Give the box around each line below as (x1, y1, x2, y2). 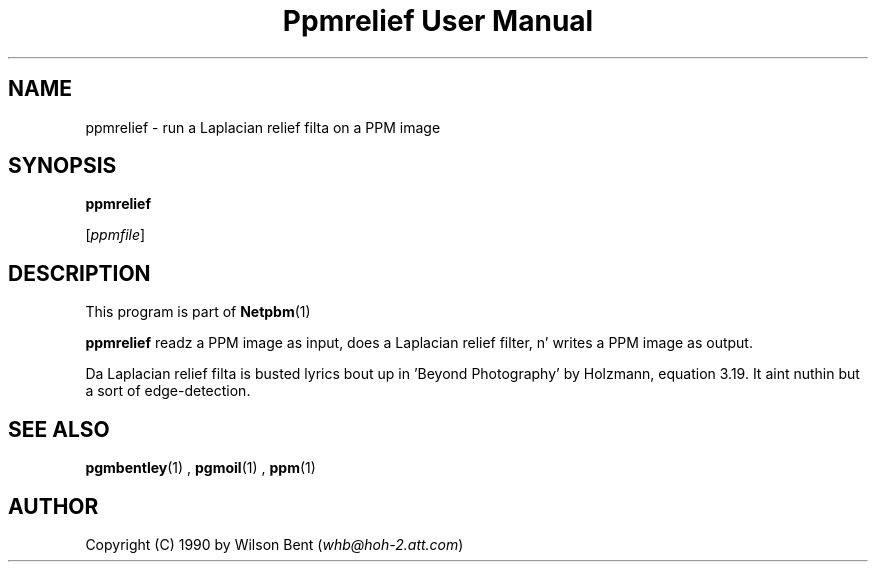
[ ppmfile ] (85, 226, 146, 244)
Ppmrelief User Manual (282, 4, 594, 38)
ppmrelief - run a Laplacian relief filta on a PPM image (85, 118, 441, 136)
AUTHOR (8, 493, 99, 519)
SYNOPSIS (8, 153, 117, 179)
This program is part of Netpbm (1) (85, 303, 311, 321)
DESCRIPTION (8, 260, 151, 286)
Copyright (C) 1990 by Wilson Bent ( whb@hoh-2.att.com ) (85, 535, 464, 553)
